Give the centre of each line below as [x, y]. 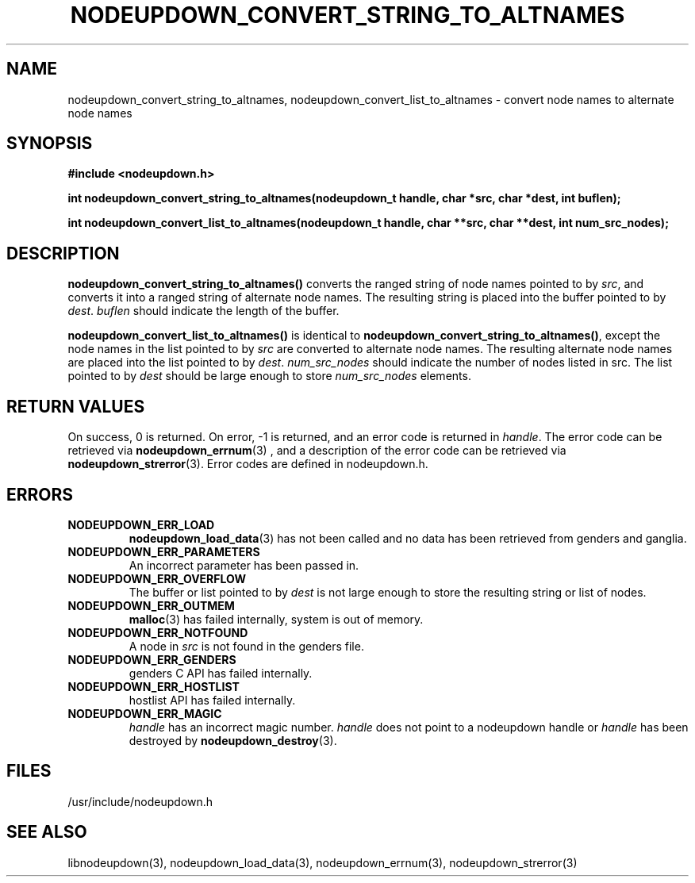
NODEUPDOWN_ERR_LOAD [141, 524]
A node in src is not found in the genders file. [246, 646]
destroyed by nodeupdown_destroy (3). [233, 740]
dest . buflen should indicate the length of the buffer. [204, 311]
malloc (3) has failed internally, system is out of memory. [276, 619]
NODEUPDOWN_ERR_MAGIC [145, 713]
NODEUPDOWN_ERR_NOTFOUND [158, 632]
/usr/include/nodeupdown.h [140, 801]
